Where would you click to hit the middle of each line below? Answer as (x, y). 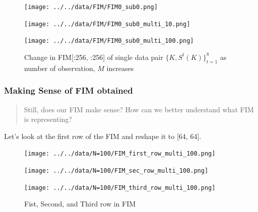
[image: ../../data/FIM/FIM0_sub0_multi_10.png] (107, 24)
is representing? (48, 119)
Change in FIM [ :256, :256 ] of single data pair (94, 57)
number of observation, (60, 68)
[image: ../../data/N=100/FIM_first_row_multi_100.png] (120, 154)
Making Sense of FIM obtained (69, 90)
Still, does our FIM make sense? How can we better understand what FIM (139, 109)
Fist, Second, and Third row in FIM (80, 204)
